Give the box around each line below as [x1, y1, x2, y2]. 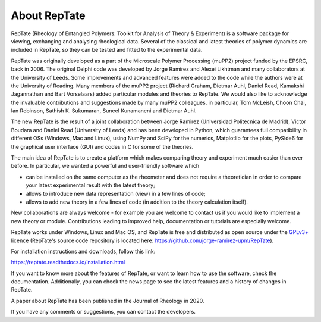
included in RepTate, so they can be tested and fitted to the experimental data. [11, 46, 203, 54]
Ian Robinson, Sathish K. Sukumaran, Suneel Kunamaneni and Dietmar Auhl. [11, 107, 197, 114]
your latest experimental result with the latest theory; [26, 182, 156, 189]
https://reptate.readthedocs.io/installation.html [11, 259, 125, 266]
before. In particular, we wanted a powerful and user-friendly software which [11, 162, 200, 170]
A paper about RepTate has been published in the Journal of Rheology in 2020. [11, 297, 204, 304]
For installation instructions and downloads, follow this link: [11, 248, 156, 255]
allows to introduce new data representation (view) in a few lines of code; [26, 190, 206, 197]
